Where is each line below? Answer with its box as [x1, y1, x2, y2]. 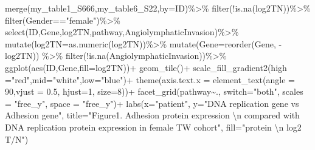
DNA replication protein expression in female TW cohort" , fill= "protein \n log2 [5, 120, 302, 133]
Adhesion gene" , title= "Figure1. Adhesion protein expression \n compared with [5, 109, 300, 121]
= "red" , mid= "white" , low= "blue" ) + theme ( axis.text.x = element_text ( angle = [5, 73, 295, 86]
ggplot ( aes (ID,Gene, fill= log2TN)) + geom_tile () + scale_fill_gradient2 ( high [5, 61, 287, 73]
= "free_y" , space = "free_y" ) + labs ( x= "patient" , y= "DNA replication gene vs [5, 97, 299, 109]
